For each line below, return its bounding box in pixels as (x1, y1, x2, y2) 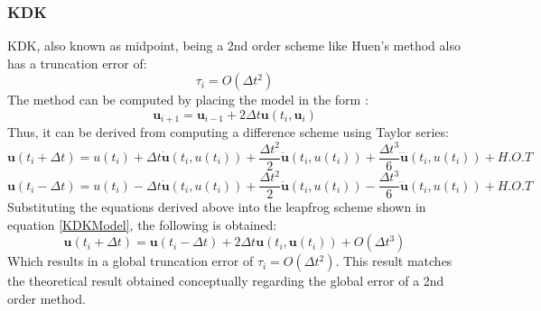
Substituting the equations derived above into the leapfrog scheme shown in (7, 197, 426, 216)
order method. (7, 288, 86, 307)
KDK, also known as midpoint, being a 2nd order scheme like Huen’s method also (7, 36, 461, 55)
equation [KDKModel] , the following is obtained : (7, 215, 277, 233)
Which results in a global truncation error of (7, 252, 254, 270)
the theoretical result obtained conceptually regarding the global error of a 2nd (7, 271, 444, 290)
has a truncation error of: (7, 53, 147, 72)
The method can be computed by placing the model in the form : (7, 90, 368, 109)
